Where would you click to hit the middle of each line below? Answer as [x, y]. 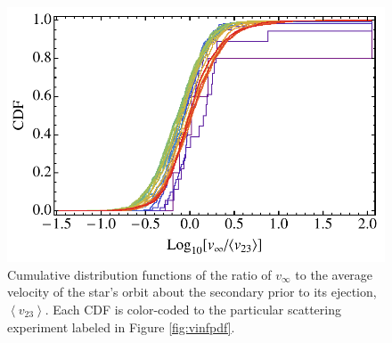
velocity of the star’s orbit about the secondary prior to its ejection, [192, 292]
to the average [334, 274]
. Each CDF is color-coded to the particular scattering [193, 309]
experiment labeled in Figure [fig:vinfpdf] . [121, 327]
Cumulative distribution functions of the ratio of [139, 274]
